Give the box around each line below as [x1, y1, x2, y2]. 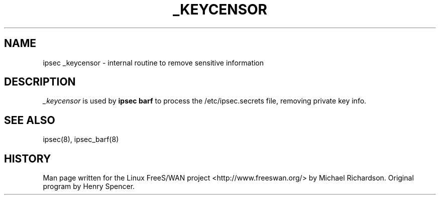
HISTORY [4, 152, 51, 165]
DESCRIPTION [4, 75, 76, 88]
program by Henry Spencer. [43, 182, 135, 191]
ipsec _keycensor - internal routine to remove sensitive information [43, 58, 264, 67]
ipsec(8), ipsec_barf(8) [43, 135, 119, 144]
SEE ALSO [4, 113, 55, 126]
